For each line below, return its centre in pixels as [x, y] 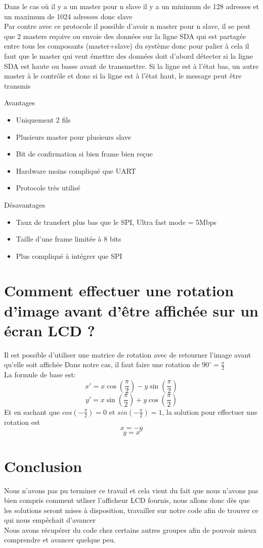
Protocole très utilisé [48, 188]
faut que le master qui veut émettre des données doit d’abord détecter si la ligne [128, 55]
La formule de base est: [40, 375]
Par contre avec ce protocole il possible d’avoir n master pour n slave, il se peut [127, 26]
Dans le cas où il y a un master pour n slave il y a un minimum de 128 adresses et [131, 6]
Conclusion [43, 466]
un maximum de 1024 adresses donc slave [68, 16]
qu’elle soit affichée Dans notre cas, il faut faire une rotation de [102, 364]
